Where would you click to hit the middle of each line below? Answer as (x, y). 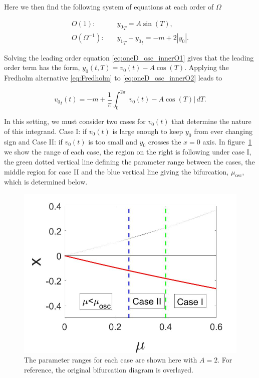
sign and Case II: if (33, 141)
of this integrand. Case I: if (46, 131)
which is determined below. (46, 182)
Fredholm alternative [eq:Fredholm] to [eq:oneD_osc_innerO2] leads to (113, 78)
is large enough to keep (148, 131)
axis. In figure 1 (227, 141)
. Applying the (207, 67)
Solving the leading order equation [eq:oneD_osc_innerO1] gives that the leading (129, 57)
